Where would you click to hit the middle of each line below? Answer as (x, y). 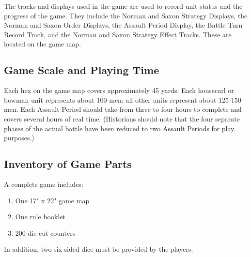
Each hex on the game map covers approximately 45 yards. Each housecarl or (119, 90)
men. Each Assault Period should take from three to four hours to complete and (123, 109)
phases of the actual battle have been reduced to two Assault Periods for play (119, 128)
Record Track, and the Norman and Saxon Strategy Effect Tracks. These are (118, 34)
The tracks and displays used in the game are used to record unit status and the (123, 6)
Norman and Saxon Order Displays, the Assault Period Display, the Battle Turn (123, 25)
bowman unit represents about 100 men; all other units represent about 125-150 (123, 99)
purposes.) (19, 138)
